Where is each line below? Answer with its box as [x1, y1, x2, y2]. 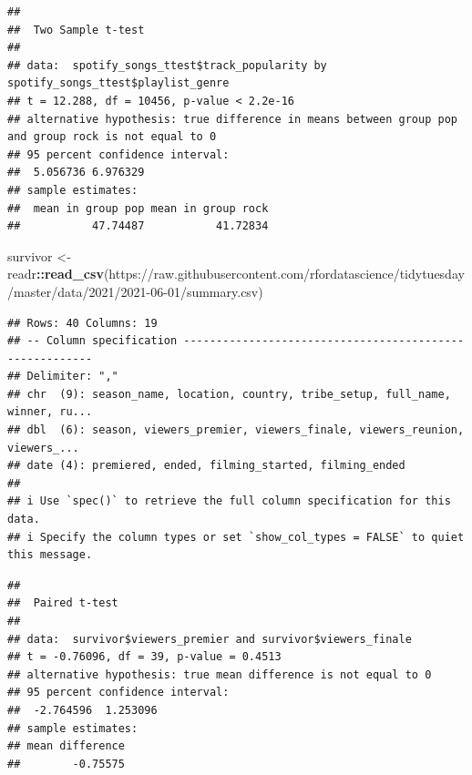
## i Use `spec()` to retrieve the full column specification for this [7, 495, 451, 508]
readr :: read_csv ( [7, 264, 109, 283]
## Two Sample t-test [7, 23, 145, 36]
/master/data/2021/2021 [7, 281, 147, 301]
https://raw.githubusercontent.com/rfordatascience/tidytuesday [108, 264, 465, 283]
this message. [7, 548, 93, 562]
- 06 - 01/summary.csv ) [146, 281, 263, 301]
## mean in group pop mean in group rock [7, 201, 269, 215]
